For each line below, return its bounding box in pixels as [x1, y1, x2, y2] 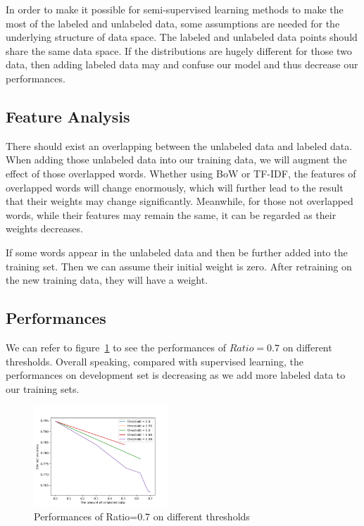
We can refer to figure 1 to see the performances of [6, 339, 226, 354]
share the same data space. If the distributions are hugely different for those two [6, 43, 352, 58]
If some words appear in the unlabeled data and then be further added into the [6, 244, 348, 259]
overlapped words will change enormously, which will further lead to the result [6, 180, 344, 194]
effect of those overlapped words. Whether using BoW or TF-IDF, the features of [6, 165, 356, 180]
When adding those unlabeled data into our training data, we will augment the [6, 152, 347, 167]
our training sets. [6, 381, 80, 396]
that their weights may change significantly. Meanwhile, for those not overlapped [6, 194, 353, 208]
